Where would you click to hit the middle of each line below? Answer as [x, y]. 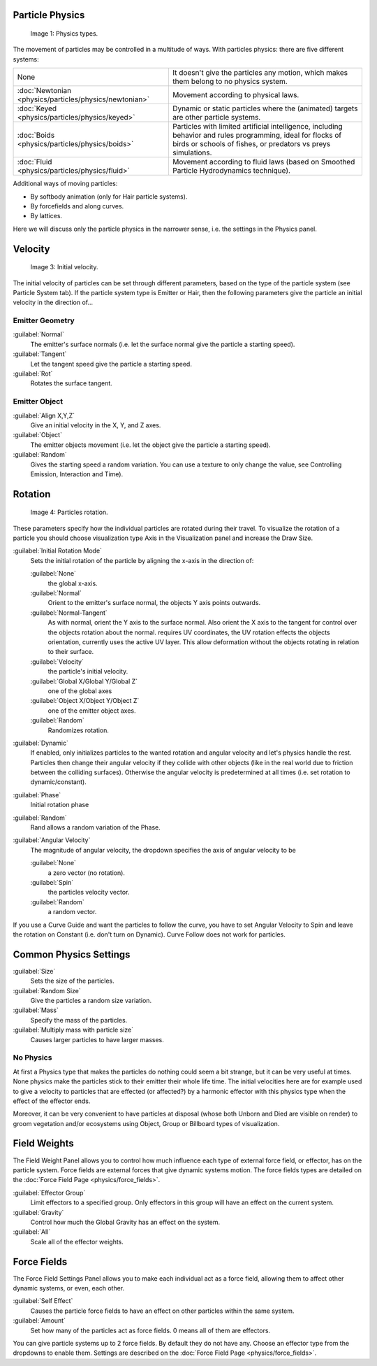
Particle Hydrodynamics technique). [231, 171]
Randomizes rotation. [79, 730]
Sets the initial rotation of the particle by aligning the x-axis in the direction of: [142, 560]
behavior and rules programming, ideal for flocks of [257, 135]
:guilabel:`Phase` [37, 795]
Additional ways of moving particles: [65, 184]
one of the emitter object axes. [92, 711]
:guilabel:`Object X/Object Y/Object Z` [85, 701]
